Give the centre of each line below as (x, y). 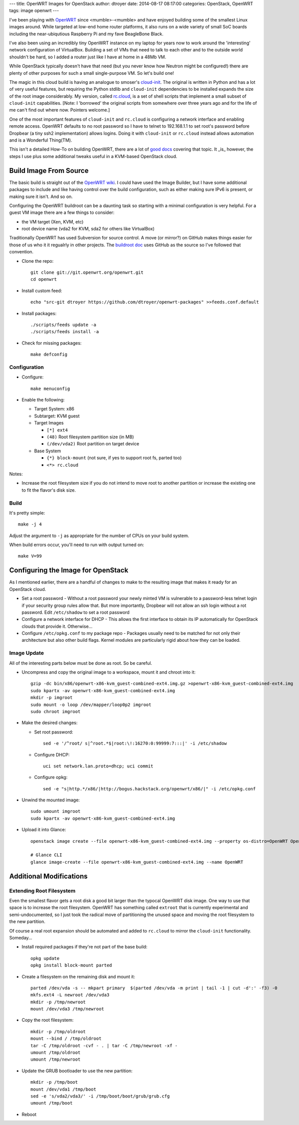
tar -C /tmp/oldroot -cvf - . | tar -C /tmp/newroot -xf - (104, 1045)
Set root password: (54, 732)
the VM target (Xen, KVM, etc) (53, 221)
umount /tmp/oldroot (56, 1053)
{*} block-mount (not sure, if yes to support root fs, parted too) (114, 458)
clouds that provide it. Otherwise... (57, 626)
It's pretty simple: (27, 513)
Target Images (49, 423)
